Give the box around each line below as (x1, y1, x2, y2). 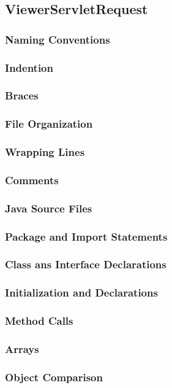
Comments (5, 172, 59, 187)
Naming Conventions (5, 31, 110, 47)
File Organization (5, 116, 93, 131)
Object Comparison (5, 369, 103, 384)
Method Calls (5, 313, 73, 328)
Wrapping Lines (5, 144, 85, 160)
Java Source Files (5, 200, 92, 215)
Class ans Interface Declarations (5, 257, 166, 272)
